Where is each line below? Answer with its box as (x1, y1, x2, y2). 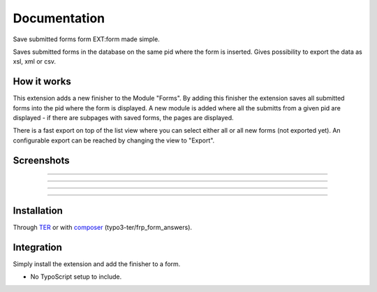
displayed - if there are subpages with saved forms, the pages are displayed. (13, 114, 234, 122)
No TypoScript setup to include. (30, 272, 122, 281)
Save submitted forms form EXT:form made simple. (13, 35, 160, 43)
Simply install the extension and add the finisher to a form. (13, 259, 181, 268)
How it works (13, 75, 71, 87)
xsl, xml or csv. (13, 57, 56, 66)
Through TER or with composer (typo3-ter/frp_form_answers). (13, 223, 192, 231)
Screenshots (13, 154, 70, 166)
